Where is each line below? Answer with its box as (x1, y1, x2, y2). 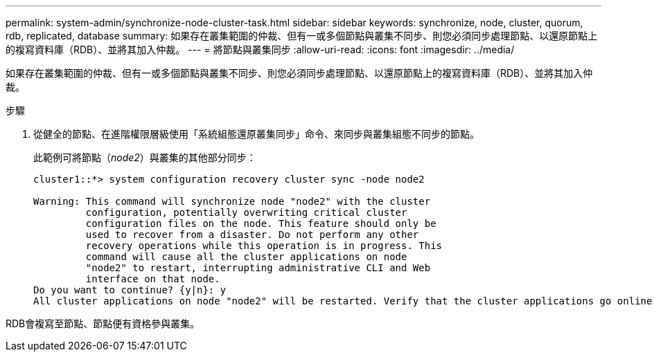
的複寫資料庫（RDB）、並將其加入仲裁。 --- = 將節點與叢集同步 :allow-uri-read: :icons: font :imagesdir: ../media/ (6, 44, 515, 55)
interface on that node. (85, 273, 220, 284)
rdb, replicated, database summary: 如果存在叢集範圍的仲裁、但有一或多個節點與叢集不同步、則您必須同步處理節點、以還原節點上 (6, 30, 598, 42)
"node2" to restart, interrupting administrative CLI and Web (85, 262, 431, 273)
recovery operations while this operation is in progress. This (85, 240, 443, 251)
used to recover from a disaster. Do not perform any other (85, 229, 419, 240)
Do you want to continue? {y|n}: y (33, 284, 227, 295)
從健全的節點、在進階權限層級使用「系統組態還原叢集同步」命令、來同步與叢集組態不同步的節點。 (33, 128, 479, 140)
